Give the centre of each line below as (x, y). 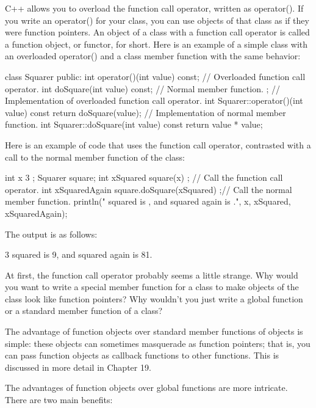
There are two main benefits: (59, 400)
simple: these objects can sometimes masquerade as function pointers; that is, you (158, 343)
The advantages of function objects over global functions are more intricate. (146, 388)
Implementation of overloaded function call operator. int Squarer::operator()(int (154, 100)
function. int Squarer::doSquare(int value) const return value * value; (134, 124)
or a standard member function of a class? (84, 311)
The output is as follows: (51, 234)
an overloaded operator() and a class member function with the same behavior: (153, 56)
